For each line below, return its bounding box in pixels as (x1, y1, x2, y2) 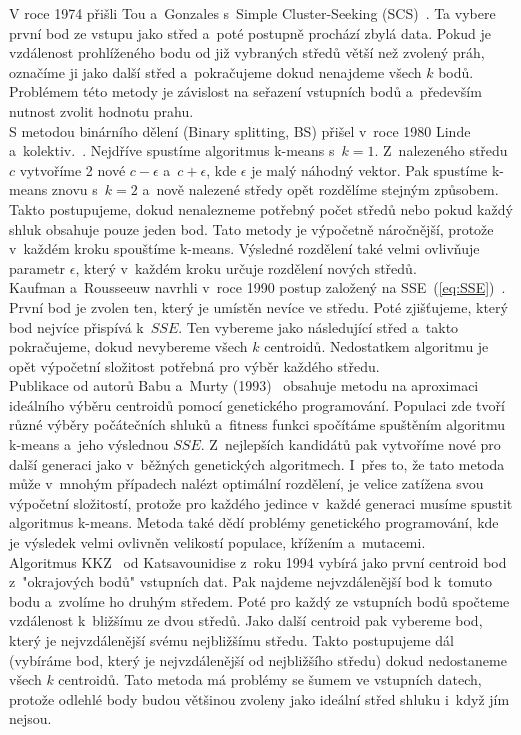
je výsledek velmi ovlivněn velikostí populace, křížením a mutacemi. (9, 532, 426, 553)
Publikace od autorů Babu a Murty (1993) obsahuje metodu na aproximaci (9, 375, 479, 396)
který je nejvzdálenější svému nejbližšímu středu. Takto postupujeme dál (9, 630, 454, 650)
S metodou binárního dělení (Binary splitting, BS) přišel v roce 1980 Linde (9, 120, 471, 141)
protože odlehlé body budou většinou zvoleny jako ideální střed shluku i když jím (9, 688, 510, 709)
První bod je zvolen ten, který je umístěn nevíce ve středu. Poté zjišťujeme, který (9, 296, 508, 317)
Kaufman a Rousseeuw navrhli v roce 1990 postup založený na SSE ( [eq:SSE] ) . (9, 277, 506, 298)
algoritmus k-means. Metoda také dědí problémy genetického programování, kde (9, 512, 499, 533)
